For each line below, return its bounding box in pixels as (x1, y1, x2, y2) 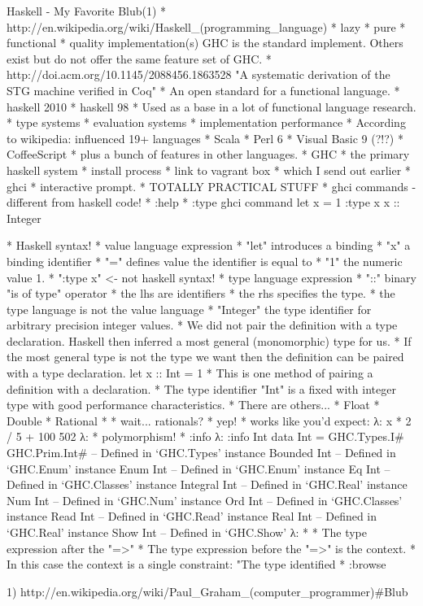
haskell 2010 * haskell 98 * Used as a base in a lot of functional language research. (7, 98, 416, 115)
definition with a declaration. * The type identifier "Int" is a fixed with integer (7, 380, 396, 397)
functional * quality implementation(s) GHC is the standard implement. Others (7, 34, 403, 51)
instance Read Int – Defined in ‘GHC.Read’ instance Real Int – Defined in (7, 508, 377, 525)
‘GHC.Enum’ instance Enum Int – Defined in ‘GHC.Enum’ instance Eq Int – (7, 460, 390, 477)
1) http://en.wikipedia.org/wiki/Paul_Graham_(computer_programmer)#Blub (7, 582, 408, 599)
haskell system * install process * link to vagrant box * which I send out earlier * (7, 161, 411, 178)
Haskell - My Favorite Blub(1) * (7, 2, 167, 19)
